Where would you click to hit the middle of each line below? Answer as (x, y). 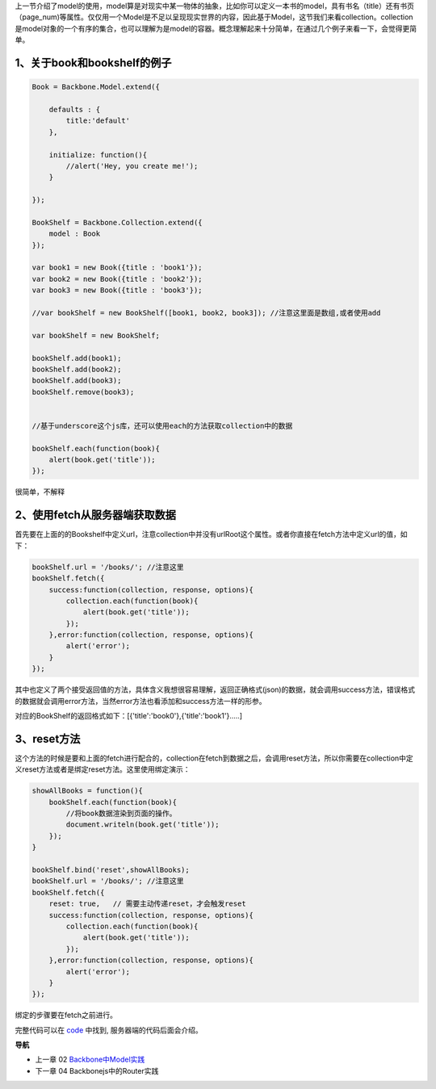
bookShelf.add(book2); (77, 369)
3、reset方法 (48, 739)
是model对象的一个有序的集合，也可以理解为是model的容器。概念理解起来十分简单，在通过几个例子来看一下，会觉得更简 (216, 28)
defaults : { (75, 109)
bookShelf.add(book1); (77, 358)
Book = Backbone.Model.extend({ (96, 87)
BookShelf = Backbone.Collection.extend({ (117, 222)
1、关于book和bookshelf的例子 (93, 63)
